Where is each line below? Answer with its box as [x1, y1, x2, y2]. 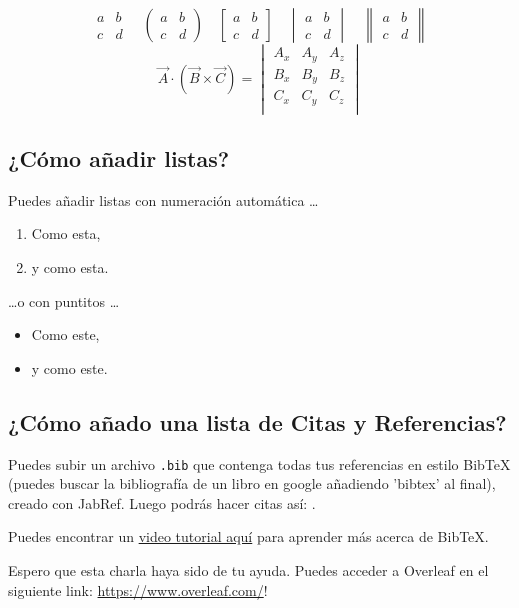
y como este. [31, 357, 108, 378]
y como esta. [31, 257, 109, 278]
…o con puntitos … [8, 290, 120, 311]
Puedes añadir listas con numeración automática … [8, 189, 319, 210]
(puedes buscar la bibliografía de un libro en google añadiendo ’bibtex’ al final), [8, 473, 496, 494]
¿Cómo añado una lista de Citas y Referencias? [8, 406, 507, 437]
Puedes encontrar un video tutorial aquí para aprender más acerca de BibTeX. [8, 526, 489, 547]
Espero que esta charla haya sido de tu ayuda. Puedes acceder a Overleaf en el [8, 560, 489, 581]
